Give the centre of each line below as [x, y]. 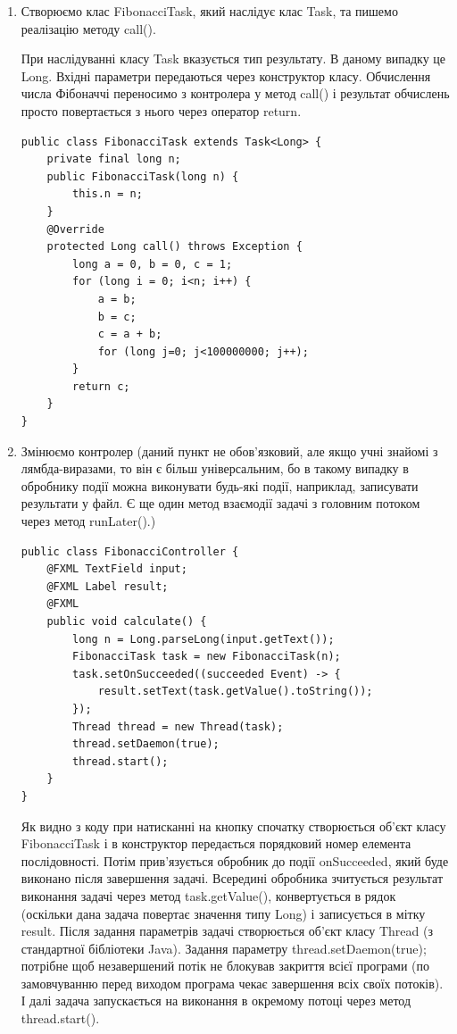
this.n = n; [108, 194]
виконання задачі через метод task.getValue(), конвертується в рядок [208, 895]
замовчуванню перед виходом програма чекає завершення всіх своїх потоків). [232, 983]
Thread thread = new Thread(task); [178, 726]
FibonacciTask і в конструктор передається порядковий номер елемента [216, 843]
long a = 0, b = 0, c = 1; [153, 264]
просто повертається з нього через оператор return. [161, 110]
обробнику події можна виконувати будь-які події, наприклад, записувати [220, 485]
